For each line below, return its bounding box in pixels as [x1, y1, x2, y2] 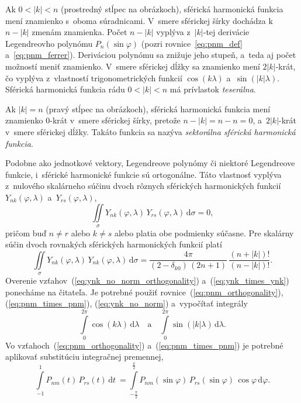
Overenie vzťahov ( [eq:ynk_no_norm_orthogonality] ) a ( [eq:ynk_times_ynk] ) [5, 274, 289, 286]
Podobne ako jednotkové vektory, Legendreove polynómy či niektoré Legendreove [5, 157, 295, 169]
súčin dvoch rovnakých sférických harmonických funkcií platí [5, 238, 222, 250]
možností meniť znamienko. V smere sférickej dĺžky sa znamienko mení [5, 60, 260, 72]
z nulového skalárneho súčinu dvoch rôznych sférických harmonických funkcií [5, 180, 281, 192]
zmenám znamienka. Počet [32, 26, 127, 38]
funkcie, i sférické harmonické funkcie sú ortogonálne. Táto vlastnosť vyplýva [5, 168, 282, 180]
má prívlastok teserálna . [169, 83, 256, 95]
